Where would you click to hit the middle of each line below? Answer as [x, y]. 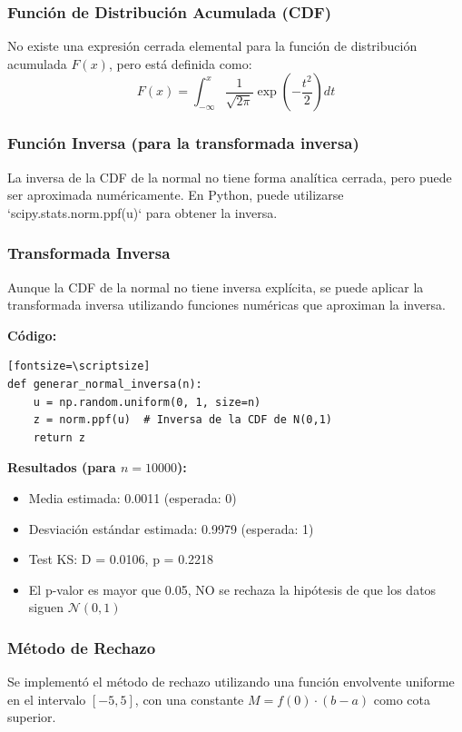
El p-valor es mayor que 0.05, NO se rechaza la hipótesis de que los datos [232, 589]
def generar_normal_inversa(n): [105, 384]
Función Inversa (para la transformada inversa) [183, 143]
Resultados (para [62, 467]
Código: [32, 335]
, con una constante [189, 699]
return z [59, 437]
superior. [32, 717]
